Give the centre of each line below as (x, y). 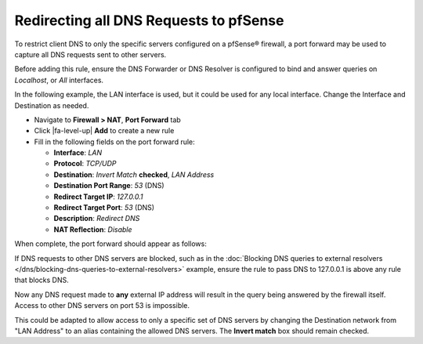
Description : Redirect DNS (97, 219)
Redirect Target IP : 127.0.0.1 (99, 197)
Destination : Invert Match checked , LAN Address (134, 174)
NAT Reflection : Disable (93, 229)
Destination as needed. (52, 105)
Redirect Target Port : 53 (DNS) (104, 208)
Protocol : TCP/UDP (85, 164)
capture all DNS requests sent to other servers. (90, 54)
